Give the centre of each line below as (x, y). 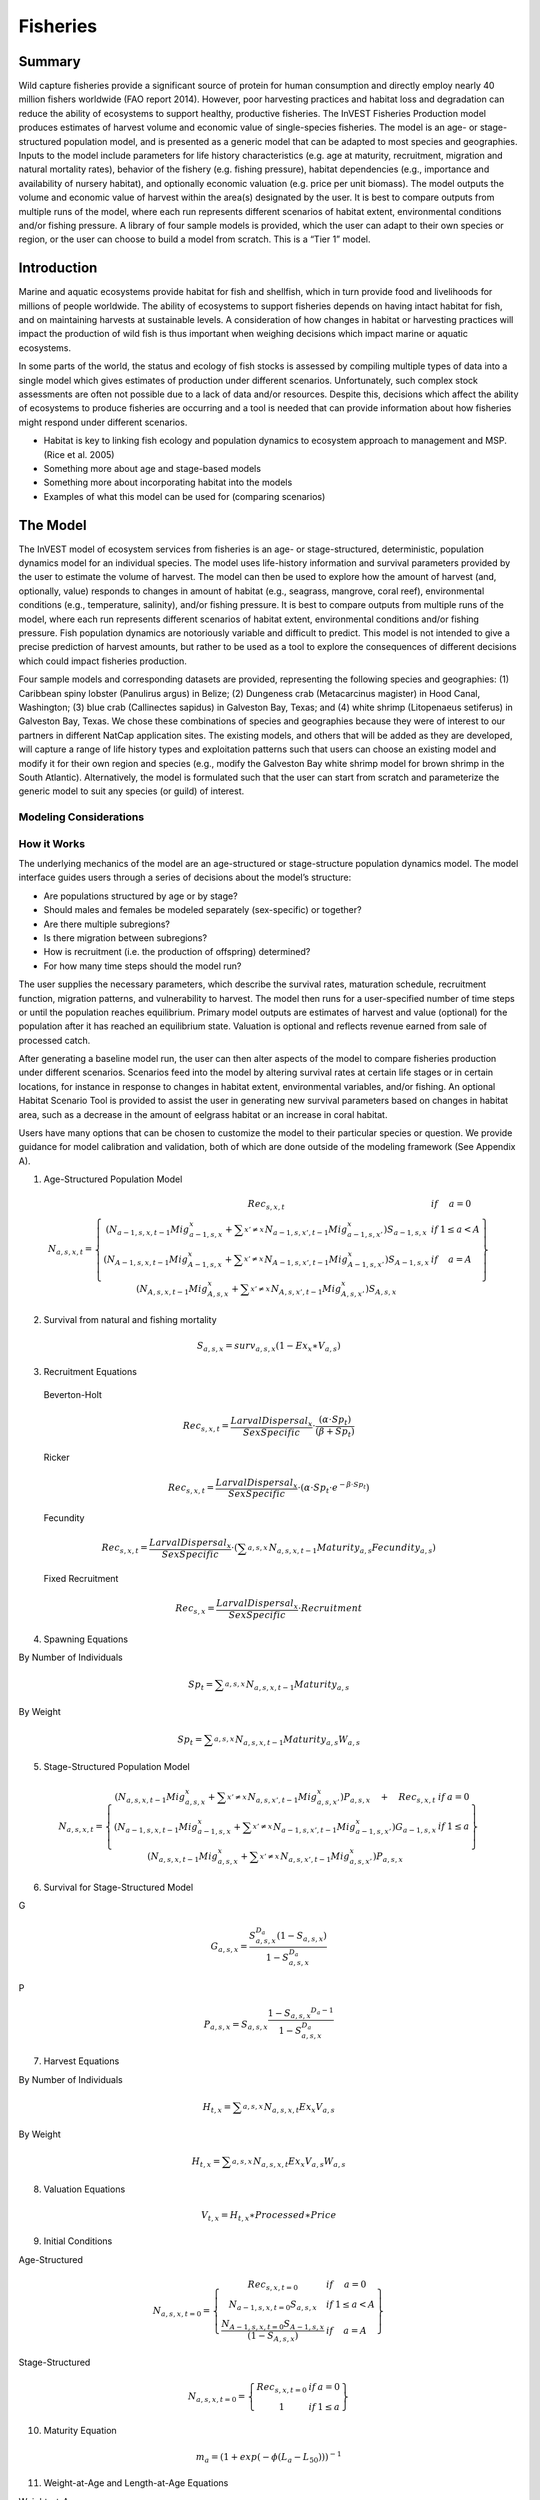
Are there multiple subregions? (106, 924)
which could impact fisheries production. (102, 661)
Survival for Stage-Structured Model (118, 1887)
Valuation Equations (84, 2189)
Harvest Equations (81, 2061)
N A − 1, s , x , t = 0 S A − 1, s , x (273, 2325)
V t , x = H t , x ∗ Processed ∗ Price (268, 2216)
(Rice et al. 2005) (79, 454)
